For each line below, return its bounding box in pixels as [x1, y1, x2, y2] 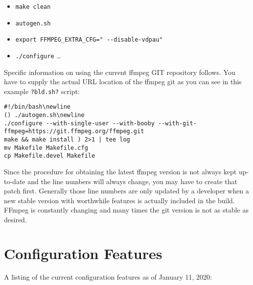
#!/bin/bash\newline [4, 103, 71, 111]
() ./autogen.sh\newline [4, 112, 85, 119]
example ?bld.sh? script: [4, 86, 80, 96]
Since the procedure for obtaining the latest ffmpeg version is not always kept [4, 166, 237, 177]
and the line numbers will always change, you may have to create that [27, 176, 237, 186]
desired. [4, 214, 27, 225]
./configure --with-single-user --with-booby [4, 119, 155, 127]
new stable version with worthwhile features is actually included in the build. [4, 195, 235, 205]
